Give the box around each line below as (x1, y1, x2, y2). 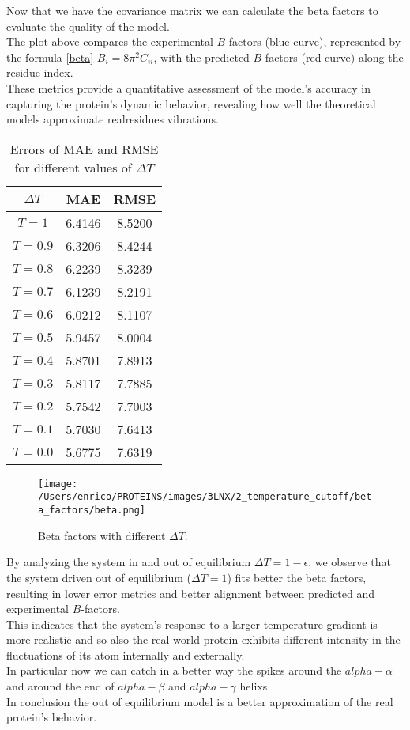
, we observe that (308, 554, 391, 570)
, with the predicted (153, 48, 250, 65)
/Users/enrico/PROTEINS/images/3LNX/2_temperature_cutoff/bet (38, 491, 372, 503)
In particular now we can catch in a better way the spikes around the (6, 662, 342, 679)
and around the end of (6, 678, 115, 694)
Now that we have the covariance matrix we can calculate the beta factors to (6, 2, 378, 18)
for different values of (14, 157, 132, 176)
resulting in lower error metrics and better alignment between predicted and (6, 584, 374, 601)
